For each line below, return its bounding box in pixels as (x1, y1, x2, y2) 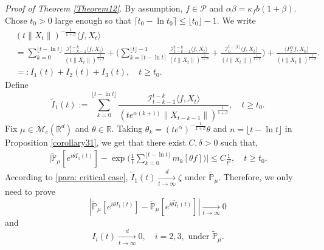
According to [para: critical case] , (5, 171, 128, 183)
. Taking (111, 122, 143, 135)
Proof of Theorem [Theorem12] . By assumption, (5, 2, 183, 14)
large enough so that (55, 13, 131, 26)
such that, (221, 135, 258, 148)
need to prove (5, 185, 55, 198)
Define (5, 78, 29, 91)
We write (222, 13, 256, 26)
